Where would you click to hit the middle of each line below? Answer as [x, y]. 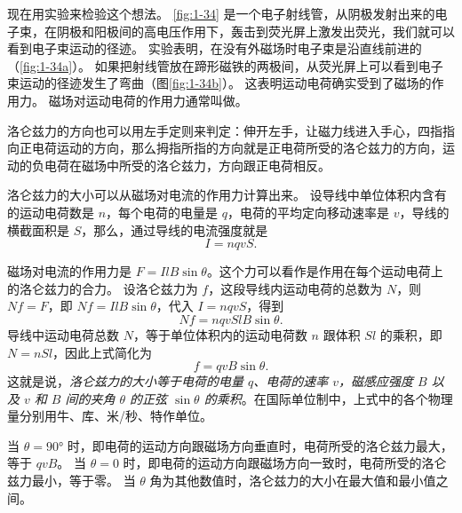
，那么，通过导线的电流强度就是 [175, 229]
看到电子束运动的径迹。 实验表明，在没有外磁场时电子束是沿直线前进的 [215, 48]
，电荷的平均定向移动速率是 [308, 212]
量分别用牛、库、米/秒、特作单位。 [110, 416]
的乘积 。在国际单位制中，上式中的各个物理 [328, 398]
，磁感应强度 [376, 381]
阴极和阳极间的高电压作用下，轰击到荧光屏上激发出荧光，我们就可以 [255, 31]
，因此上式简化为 [103, 352]
